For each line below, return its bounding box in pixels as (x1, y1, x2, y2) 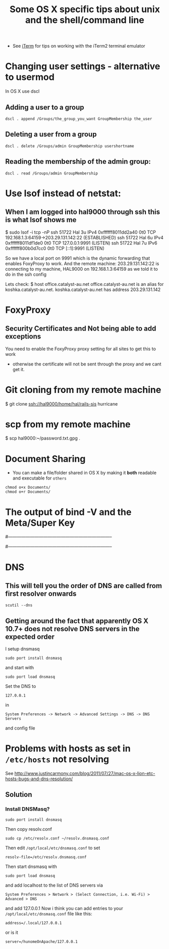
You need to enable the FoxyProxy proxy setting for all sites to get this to (5, 346, 156, 352)
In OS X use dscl (5, 88, 40, 94)
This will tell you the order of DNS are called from (5, 581, 162, 590)
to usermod (5, 71, 54, 83)
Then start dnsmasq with (5, 863, 57, 869)
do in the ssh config (5, 271, 47, 277)
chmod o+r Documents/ (5, 489, 51, 495)
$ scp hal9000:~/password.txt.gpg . (5, 435, 81, 442)
